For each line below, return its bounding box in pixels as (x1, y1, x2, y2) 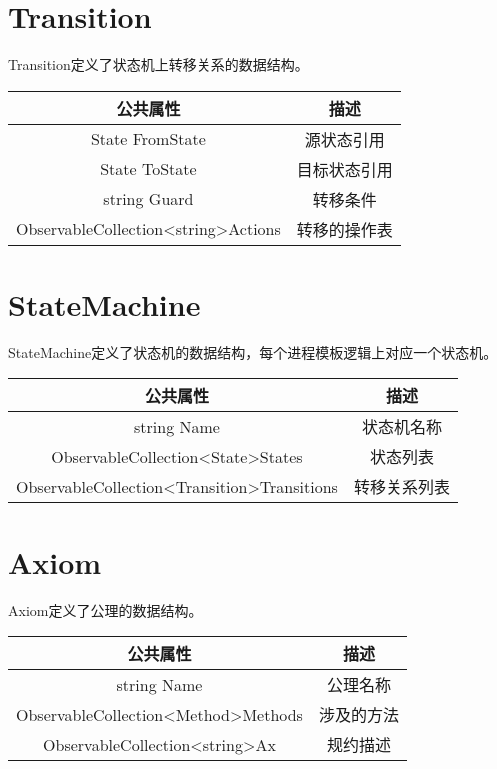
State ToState (100, 157, 197, 181)
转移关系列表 (353, 475, 450, 499)
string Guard (103, 187, 194, 211)
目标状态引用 (296, 157, 393, 181)
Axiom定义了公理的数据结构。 (8, 599, 203, 620)
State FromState (90, 127, 206, 151)
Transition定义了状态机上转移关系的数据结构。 (8, 54, 309, 75)
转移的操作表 (296, 217, 393, 241)
